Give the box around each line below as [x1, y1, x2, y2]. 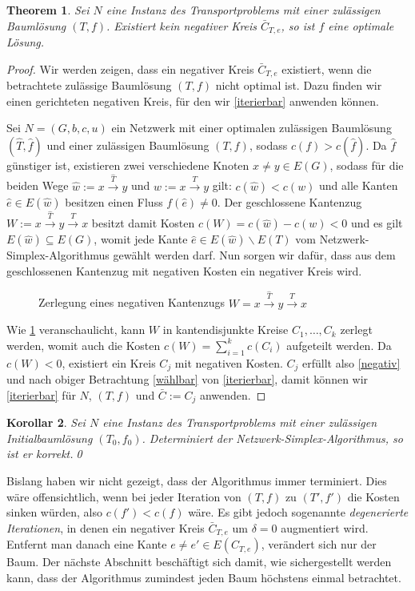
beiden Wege [6, 177, 69, 194]
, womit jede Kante [94, 231, 188, 247]
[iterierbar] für [6, 386, 76, 403]
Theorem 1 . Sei [6, 2, 90, 18]
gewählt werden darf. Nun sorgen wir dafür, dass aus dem [113, 247, 396, 263]
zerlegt [340, 321, 373, 338]
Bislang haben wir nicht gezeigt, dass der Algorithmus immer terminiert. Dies [6, 472, 387, 488]
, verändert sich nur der [261, 536, 377, 553]
